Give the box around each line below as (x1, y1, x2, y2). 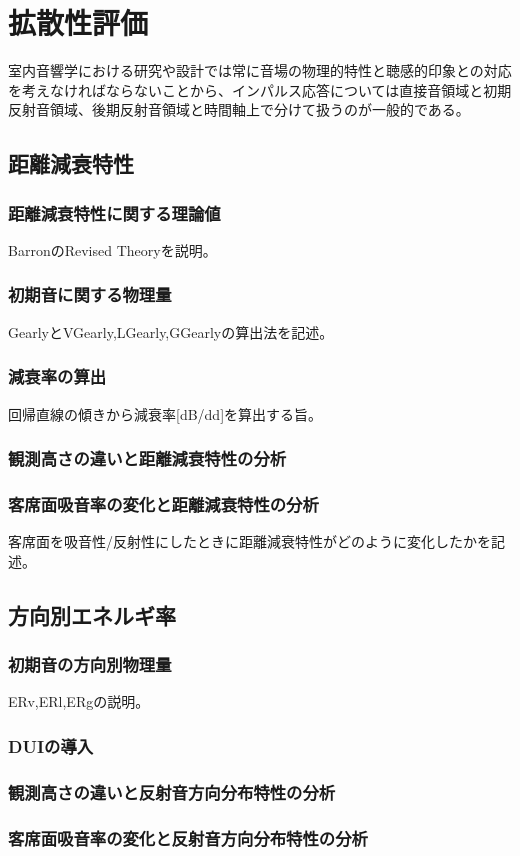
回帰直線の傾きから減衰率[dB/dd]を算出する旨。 (8, 403, 323, 424)
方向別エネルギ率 (8, 599, 176, 630)
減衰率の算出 (8, 364, 107, 389)
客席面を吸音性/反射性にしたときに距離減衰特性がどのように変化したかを (8, 531, 491, 552)
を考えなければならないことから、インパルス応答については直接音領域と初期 (8, 79, 512, 100)
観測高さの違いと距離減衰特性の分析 (8, 446, 287, 471)
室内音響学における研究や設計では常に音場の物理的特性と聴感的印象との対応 (8, 60, 512, 81)
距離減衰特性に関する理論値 (8, 200, 221, 225)
